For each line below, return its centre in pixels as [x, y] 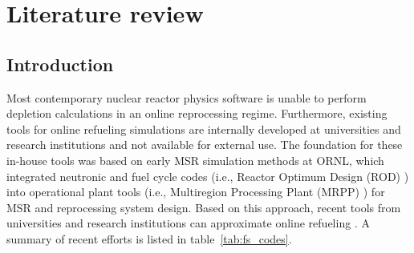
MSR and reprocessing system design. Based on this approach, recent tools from [204, 207]
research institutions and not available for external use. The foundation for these [205, 145]
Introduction [60, 64]
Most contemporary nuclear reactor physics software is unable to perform [187, 97]
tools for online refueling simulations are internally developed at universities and [204, 129]
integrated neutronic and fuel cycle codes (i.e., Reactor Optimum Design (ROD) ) [208, 176]
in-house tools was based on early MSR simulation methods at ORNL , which [195, 160]
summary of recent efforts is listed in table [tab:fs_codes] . [149, 238]
